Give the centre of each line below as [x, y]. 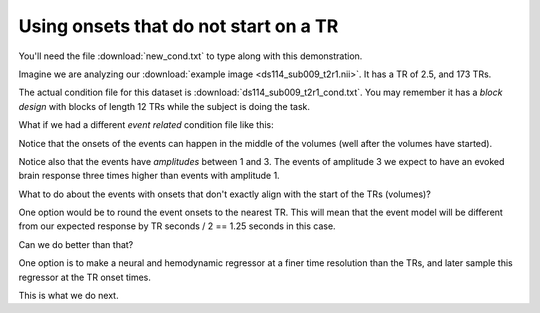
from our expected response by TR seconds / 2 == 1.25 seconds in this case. [177, 226]
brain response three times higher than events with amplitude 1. [149, 176]
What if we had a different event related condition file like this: [146, 125]
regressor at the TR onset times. [85, 277]
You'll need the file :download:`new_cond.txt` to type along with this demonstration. [190, 56]
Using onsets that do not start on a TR [178, 26]
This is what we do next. [68, 296]
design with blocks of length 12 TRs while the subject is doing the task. [164, 106]
